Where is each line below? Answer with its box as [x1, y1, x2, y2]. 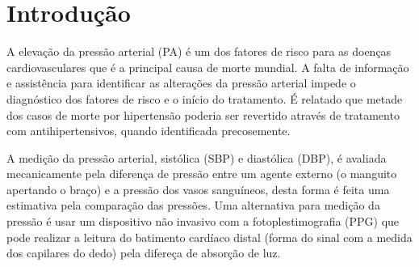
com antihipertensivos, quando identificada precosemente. [6, 122, 291, 139]
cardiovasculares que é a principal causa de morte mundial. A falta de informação [6, 58, 409, 75]
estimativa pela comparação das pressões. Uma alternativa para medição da [6, 197, 380, 214]
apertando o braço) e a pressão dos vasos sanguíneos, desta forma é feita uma [6, 180, 390, 197]
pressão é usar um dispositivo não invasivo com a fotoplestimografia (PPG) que [6, 213, 400, 230]
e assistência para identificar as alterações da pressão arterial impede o [6, 74, 356, 91]
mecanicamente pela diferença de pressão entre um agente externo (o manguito [6, 165, 397, 182]
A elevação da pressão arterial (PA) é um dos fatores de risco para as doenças [6, 43, 392, 60]
